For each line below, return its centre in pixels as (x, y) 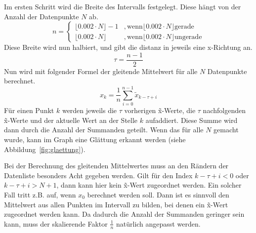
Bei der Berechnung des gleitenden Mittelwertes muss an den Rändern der (116, 166)
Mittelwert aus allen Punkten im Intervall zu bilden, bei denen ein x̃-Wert (116, 204)
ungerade (188, 37)
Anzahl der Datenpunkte (42, 16)
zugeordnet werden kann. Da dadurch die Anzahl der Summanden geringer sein (124, 214)
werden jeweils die (89, 110)
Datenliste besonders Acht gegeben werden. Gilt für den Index (98, 175)
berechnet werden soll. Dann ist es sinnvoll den (158, 194)
